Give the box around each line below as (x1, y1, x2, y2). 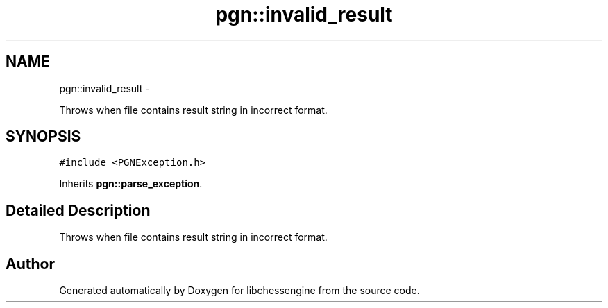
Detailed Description (6, 201, 151, 219)
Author (6, 255, 55, 273)
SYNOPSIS (6, 128, 81, 146)
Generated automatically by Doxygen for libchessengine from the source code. (59, 284, 420, 297)
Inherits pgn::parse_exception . (59, 178, 203, 190)
